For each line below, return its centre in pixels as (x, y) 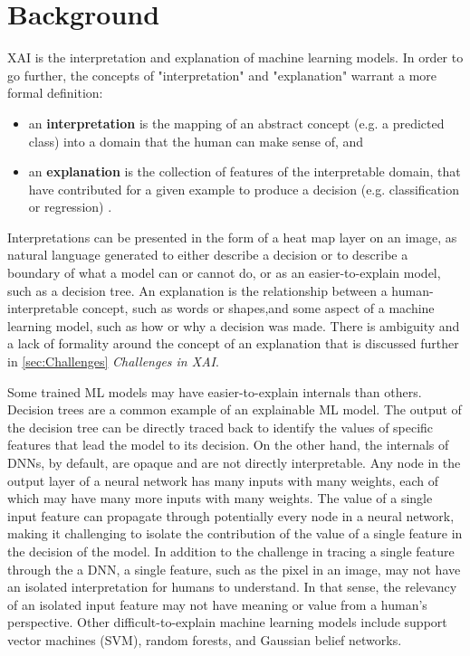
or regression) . (70, 207)
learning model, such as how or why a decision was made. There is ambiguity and (234, 325)
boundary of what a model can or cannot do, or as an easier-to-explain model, (224, 273)
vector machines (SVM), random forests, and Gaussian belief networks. (205, 639)
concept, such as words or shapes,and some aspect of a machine (258, 308)
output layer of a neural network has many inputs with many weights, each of (223, 480)
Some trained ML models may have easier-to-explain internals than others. (215, 391)
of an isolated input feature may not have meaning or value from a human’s (217, 604)
